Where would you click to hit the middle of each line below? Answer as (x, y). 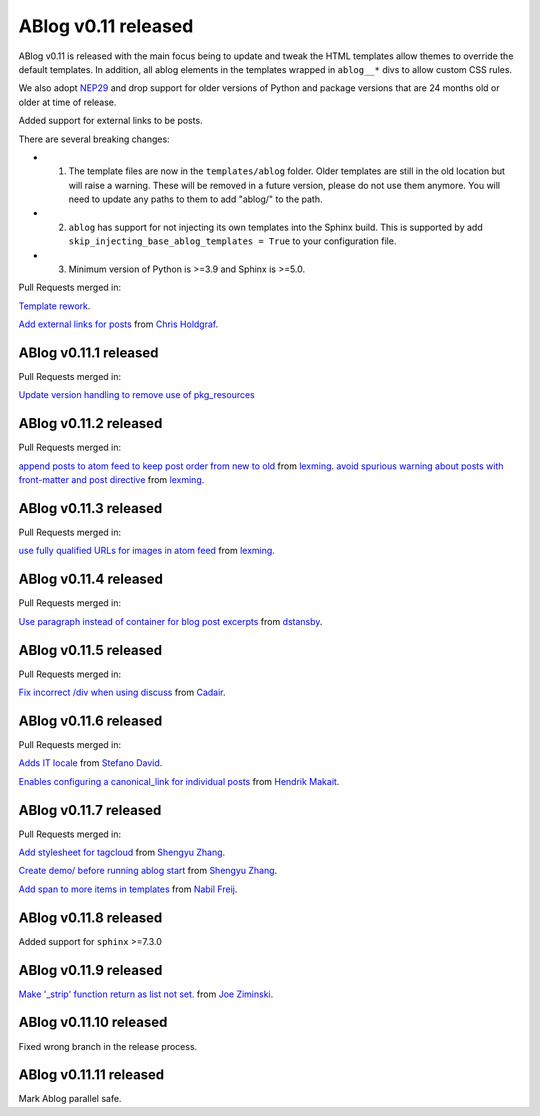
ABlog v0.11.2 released (90, 423)
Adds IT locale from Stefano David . (90, 763)
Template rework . (54, 306)
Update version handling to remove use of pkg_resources (136, 395)
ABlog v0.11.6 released (90, 720)
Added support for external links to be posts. (111, 121)
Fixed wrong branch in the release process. (108, 1046)
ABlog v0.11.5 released (90, 650)
